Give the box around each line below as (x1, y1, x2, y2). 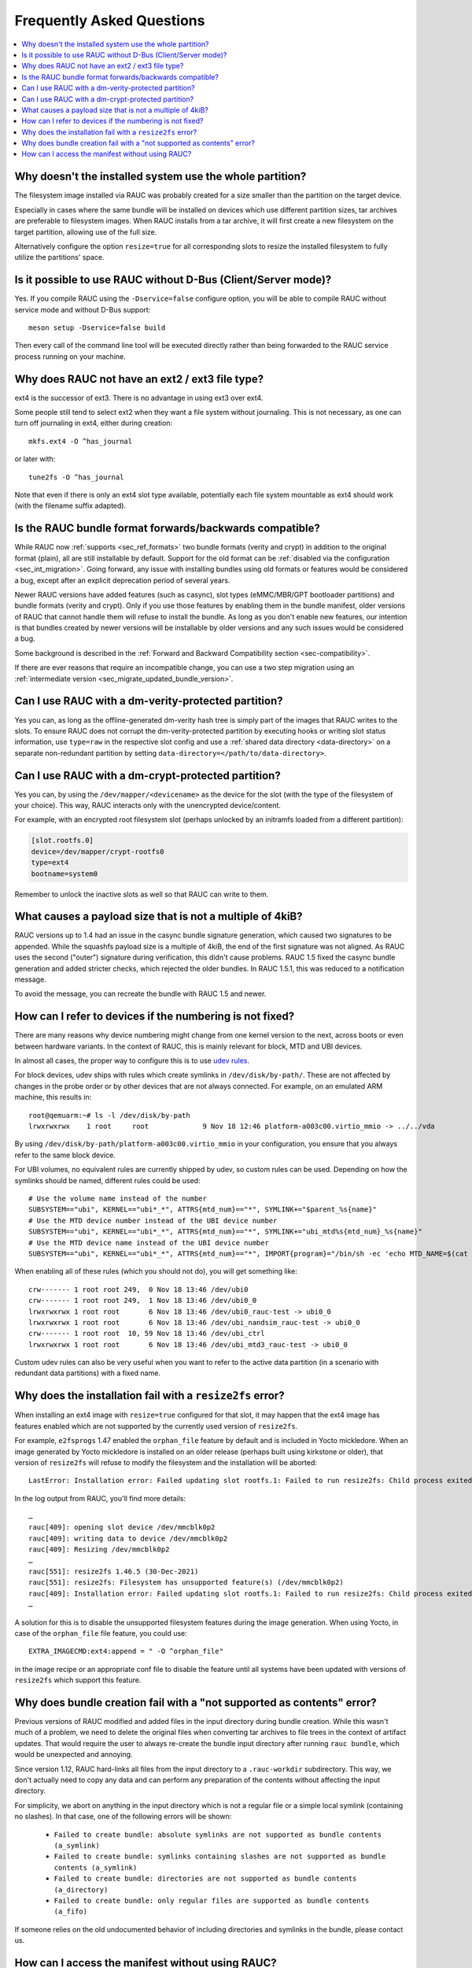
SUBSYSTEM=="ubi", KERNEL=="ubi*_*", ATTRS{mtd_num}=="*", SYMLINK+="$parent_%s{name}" (28, 1205, 378, 1214)
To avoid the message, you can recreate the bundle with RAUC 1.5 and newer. (14, 989, 267, 999)
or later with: (14, 454, 56, 464)
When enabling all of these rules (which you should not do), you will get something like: (14, 1267, 298, 1276)
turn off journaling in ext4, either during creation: (14, 418, 173, 428)
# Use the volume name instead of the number (28, 1193, 208, 1203)
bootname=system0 (31, 869, 98, 878)
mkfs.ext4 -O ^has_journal (28, 437, 133, 446)
